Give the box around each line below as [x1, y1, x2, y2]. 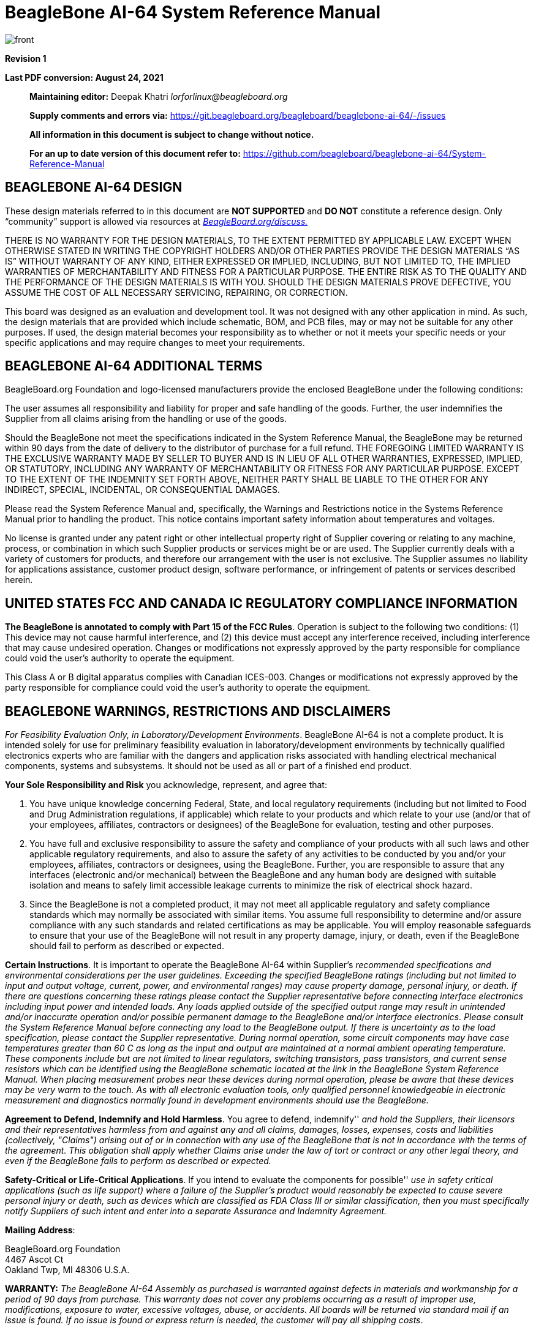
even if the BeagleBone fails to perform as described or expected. [5, 1155, 271, 1167]
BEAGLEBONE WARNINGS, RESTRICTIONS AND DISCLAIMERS [5, 703, 391, 719]
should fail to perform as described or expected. [29, 941, 225, 952]
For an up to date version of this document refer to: [29, 148, 241, 159]
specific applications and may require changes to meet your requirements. [5, 337, 305, 348]
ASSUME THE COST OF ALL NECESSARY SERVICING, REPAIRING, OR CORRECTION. [5, 287, 348, 298]
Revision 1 [5, 53, 47, 64]
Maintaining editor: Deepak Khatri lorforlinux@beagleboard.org [29, 91, 288, 102]
